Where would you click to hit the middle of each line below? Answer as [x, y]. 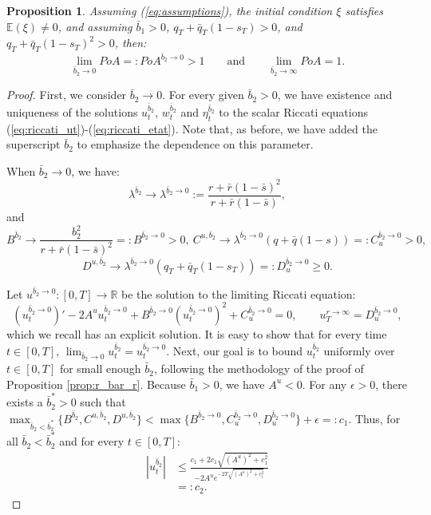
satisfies [364, 10]
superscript [34, 144]
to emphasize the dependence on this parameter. [195, 144]
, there [391, 384]
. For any [324, 384]
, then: [130, 43]
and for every [92, 441]
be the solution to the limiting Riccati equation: [239, 293]
